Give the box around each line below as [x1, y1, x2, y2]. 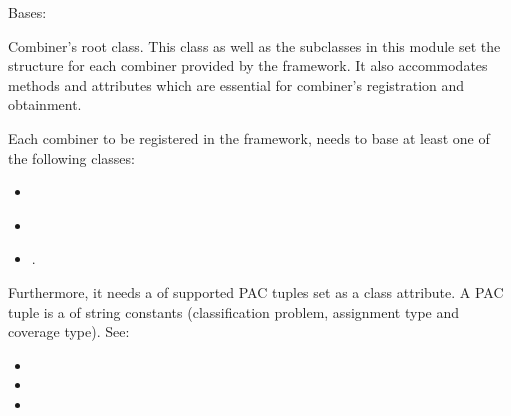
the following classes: [8, 147, 135, 168]
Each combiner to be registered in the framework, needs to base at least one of [8, 127, 490, 148]
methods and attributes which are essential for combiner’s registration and [8, 74, 465, 95]
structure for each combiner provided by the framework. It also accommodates [8, 55, 488, 76]
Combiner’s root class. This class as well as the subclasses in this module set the [8, 35, 501, 56]
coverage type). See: [8, 321, 130, 342]
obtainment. [8, 94, 82, 115]
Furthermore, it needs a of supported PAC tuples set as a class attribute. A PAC [8, 281, 504, 302]
